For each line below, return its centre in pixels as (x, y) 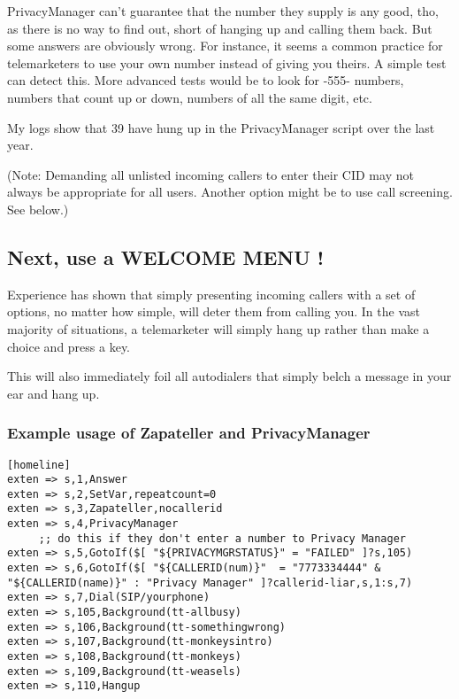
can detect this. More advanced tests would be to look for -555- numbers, (206, 80)
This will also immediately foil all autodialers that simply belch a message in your (229, 376)
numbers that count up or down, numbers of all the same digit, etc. (190, 97)
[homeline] (39, 465)
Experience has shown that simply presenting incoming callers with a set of (211, 294)
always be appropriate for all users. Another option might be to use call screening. (230, 192)
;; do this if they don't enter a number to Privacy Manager (222, 538)
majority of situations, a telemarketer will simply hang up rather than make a (218, 328)
